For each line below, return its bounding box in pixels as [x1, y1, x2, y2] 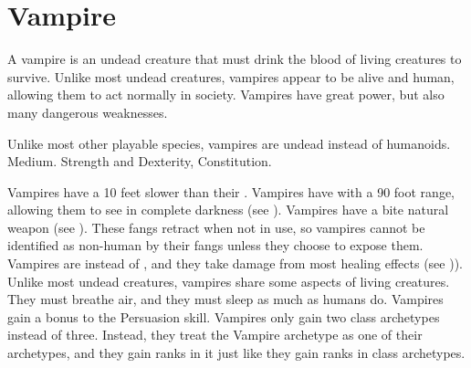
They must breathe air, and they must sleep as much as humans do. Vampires [7, 289, 444, 309]
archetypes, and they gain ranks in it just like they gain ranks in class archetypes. [7, 343, 466, 363]
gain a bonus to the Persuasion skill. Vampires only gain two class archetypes [7, 307, 440, 326]
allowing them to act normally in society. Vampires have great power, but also [7, 85, 445, 104]
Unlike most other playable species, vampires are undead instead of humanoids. [7, 133, 451, 152]
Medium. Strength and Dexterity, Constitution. [7, 152, 272, 171]
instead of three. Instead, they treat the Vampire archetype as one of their [7, 325, 423, 344]
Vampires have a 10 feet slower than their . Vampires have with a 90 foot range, [7, 182, 455, 201]
